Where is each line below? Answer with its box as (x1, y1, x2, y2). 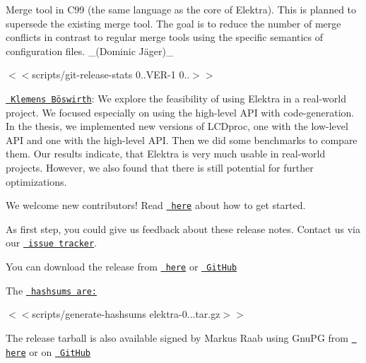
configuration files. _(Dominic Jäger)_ (6, 43, 174, 58)
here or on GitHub (6, 344, 91, 359)
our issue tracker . (6, 235, 98, 250)
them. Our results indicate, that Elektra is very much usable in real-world (6, 146, 326, 161)
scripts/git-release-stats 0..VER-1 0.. (32, 67, 190, 82)
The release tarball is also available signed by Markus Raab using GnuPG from (6, 331, 348, 345)
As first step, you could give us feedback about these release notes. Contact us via (6, 221, 360, 236)
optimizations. (6, 174, 67, 189)
